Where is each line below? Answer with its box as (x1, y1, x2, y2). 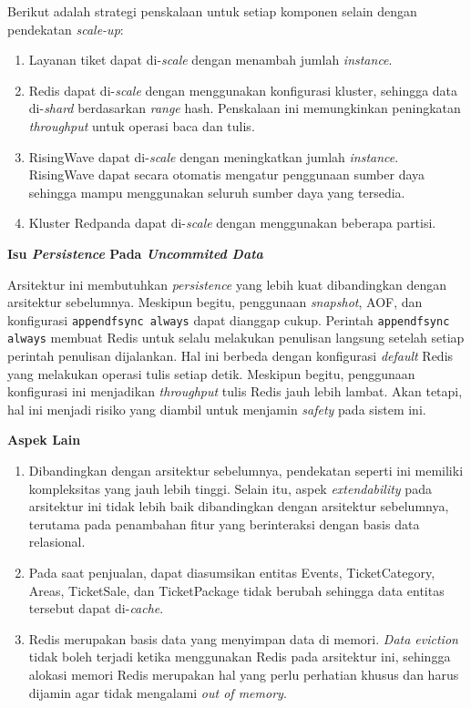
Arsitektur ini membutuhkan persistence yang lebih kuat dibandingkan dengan (7, 274, 447, 293)
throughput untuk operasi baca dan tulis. (28, 116, 255, 135)
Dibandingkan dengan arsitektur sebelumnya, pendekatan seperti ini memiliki (28, 461, 464, 479)
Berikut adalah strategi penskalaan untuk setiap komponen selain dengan (7, 2, 417, 20)
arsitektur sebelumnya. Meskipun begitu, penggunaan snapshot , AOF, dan (7, 292, 423, 312)
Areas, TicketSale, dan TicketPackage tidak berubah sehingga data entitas (28, 580, 445, 600)
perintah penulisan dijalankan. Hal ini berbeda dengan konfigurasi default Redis (7, 346, 454, 365)
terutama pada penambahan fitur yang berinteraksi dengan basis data (28, 514, 420, 533)
